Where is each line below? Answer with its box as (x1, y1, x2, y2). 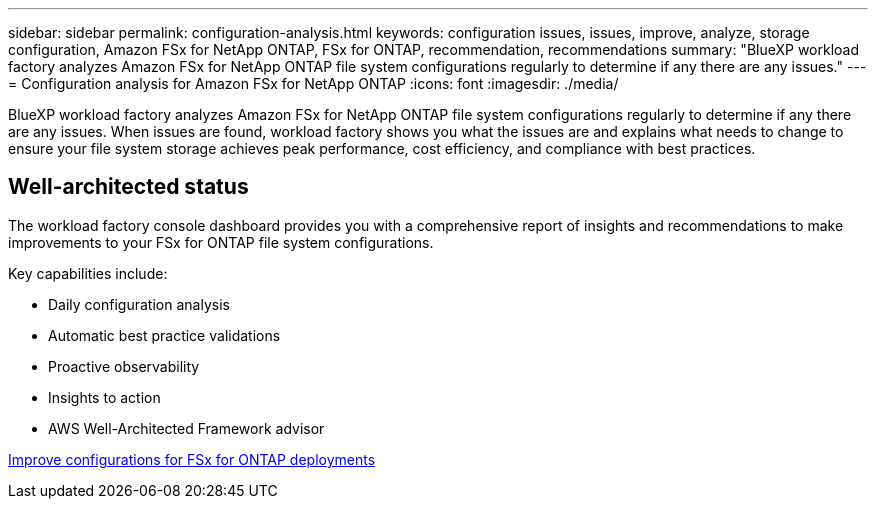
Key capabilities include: (8, 264, 168, 282)
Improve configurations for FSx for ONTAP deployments (8, 450, 376, 468)
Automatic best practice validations (48, 326, 281, 344)
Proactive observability (48, 357, 200, 375)
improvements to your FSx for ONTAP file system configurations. (8, 233, 434, 251)
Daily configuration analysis (48, 295, 230, 313)
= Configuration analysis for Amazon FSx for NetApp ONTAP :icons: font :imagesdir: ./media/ (8, 75, 619, 92)
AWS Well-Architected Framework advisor (48, 419, 325, 437)
